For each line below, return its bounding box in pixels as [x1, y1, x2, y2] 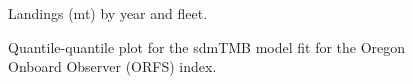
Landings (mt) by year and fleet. [8, 3, 208, 23]
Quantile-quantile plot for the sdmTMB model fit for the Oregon [8, 36, 406, 57]
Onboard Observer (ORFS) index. [8, 56, 217, 77]
